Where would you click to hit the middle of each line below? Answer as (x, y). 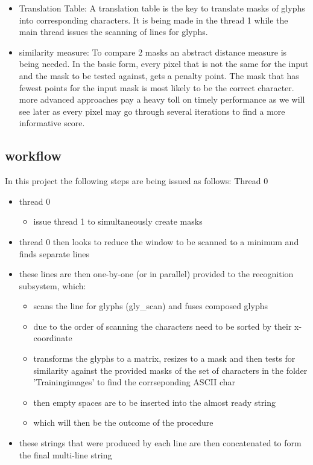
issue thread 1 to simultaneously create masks (118, 221)
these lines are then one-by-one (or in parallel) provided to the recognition (156, 274)
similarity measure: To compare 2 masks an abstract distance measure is (153, 52)
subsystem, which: (52, 285)
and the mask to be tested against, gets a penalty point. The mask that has (159, 75)
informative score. (52, 123)
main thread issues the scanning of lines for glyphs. (113, 32)
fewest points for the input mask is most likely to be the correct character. (156, 87)
